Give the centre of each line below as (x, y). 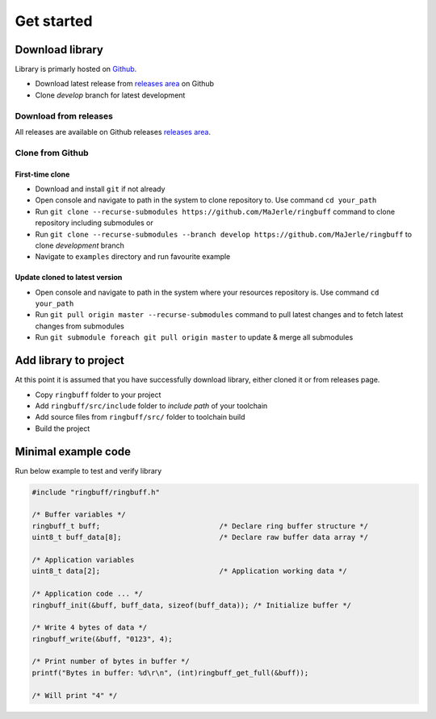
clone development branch (80, 245)
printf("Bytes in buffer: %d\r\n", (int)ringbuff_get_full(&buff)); (170, 673)
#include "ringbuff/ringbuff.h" (96, 492)
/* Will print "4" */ (75, 695)
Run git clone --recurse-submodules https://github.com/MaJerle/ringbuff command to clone (215, 211)
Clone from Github (52, 153)
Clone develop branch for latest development (110, 95)
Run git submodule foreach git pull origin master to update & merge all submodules (194, 337)
